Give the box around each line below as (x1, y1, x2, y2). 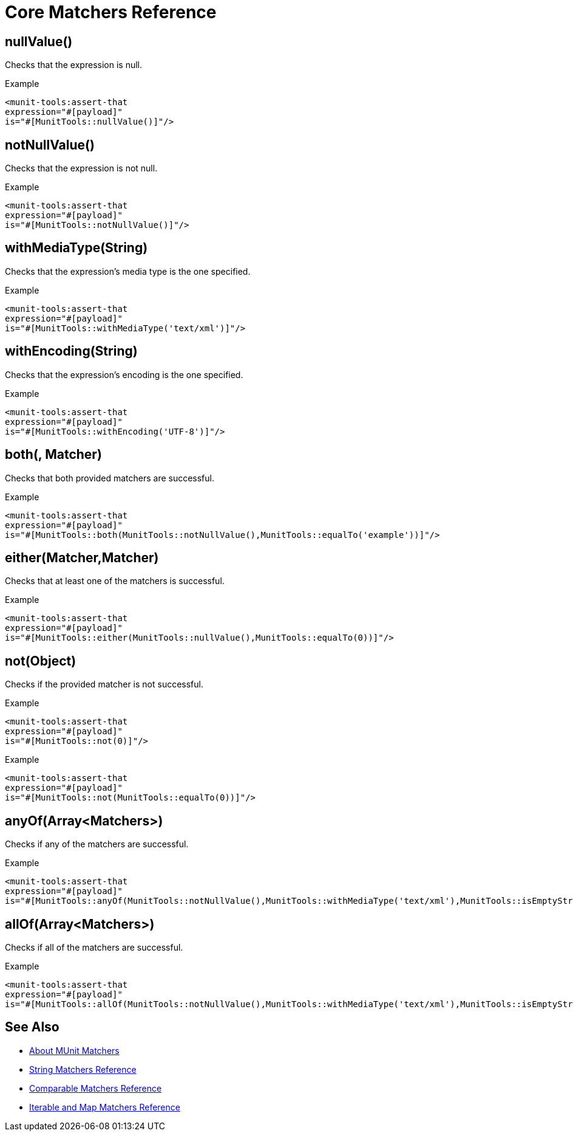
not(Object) (5, 653, 76, 669)
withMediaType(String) (5, 240, 148, 256)
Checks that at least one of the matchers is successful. (5, 576, 225, 587)
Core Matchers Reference (5, 2, 217, 22)
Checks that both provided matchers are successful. (5, 472, 215, 483)
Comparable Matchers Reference (29, 1083, 162, 1093)
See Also (5, 1019, 59, 1035)
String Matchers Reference (29, 1064, 137, 1075)
